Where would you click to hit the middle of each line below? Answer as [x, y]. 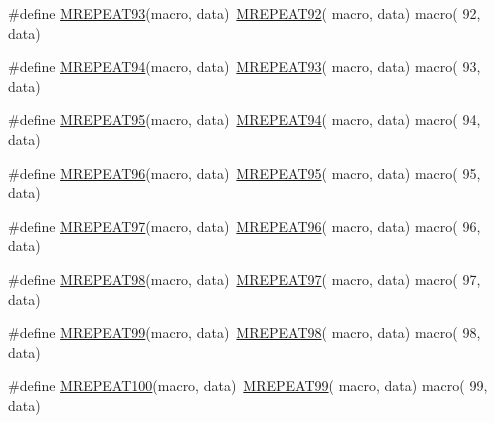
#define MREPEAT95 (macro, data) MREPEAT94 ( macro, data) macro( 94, [244, 119]
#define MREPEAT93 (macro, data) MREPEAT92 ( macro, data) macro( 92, [244, 13]
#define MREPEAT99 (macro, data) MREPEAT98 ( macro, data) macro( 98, [244, 332]
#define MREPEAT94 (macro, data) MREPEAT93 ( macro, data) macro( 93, [244, 66]
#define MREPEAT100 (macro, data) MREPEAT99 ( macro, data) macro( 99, [248, 385]
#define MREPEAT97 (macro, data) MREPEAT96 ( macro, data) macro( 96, [244, 225]
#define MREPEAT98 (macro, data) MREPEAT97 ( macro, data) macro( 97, [244, 278]
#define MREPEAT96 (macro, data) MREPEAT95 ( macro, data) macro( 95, [244, 172]
